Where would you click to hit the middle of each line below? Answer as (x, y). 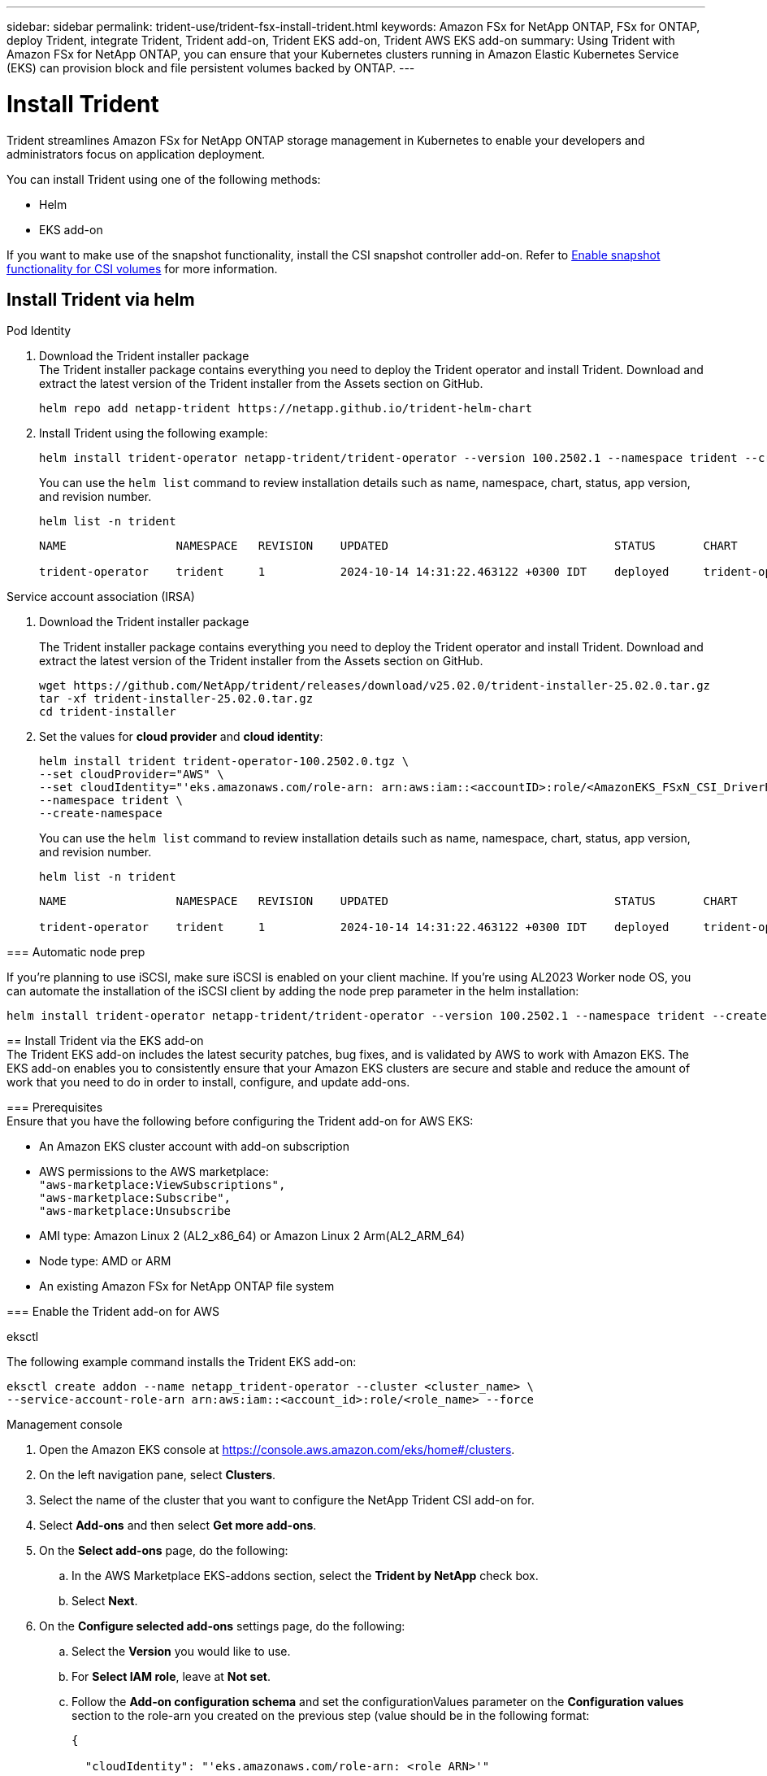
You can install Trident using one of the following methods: (164, 179)
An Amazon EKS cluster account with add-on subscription (194, 1147)
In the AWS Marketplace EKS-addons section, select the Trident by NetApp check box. (305, 1576)
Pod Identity (39, 331)
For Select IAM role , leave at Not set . (171, 1677)
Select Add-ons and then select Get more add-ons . (178, 1526)
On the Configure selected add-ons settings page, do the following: (222, 1626)
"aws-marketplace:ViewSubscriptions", (162, 1185)
